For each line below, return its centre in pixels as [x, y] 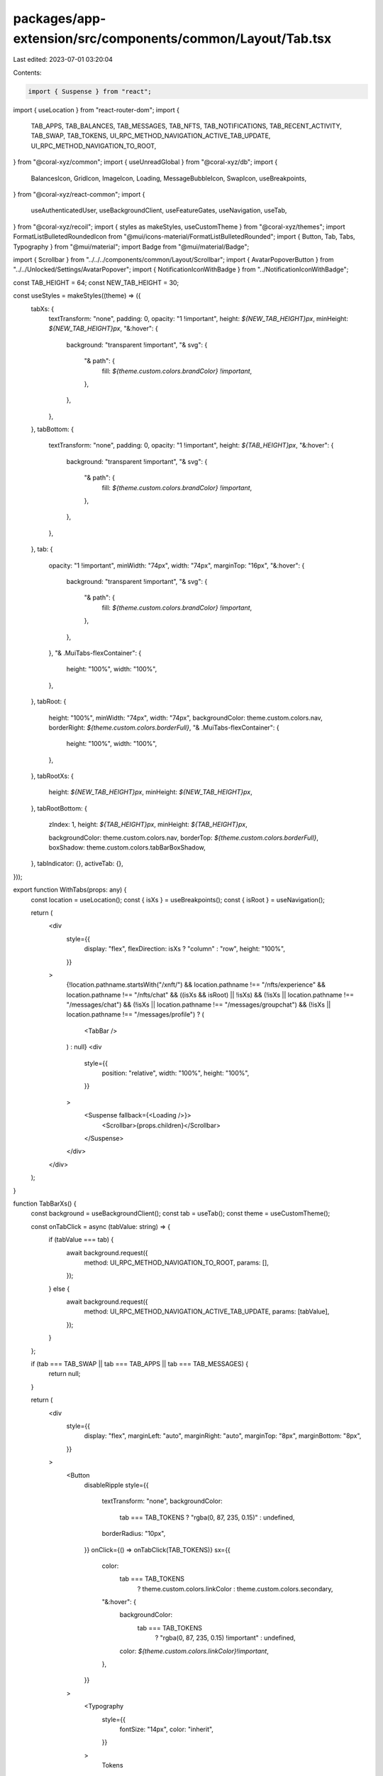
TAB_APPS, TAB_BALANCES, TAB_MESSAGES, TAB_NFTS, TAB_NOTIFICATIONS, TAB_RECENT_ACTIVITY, [186, 126]
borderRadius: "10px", [134, 1534]
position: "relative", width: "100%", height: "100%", [176, 1073]
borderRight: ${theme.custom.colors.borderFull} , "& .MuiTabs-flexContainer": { [164, 727]
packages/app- [60, 18]
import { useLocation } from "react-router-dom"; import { [96, 109]
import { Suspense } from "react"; [90, 91]
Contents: [27, 72]
